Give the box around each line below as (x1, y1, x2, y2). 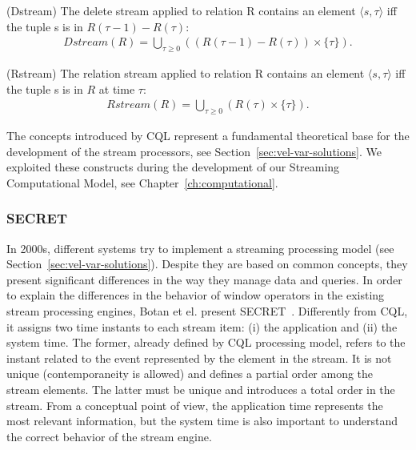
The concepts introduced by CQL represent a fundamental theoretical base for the (6, 127, 410, 144)
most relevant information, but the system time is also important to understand (6, 412, 398, 429)
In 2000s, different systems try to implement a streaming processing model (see (6, 239, 394, 256)
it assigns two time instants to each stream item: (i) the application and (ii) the (6, 318, 398, 335)
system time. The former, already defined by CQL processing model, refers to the (6, 334, 406, 351)
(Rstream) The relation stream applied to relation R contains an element (6, 65, 365, 82)
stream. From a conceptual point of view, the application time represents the (6, 396, 383, 413)
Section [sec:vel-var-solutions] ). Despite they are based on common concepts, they (6, 255, 408, 272)
